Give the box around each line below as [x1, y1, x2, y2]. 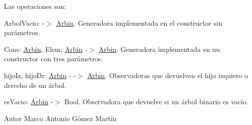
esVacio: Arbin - [4, 96, 53, 107]
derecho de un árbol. [4, 80, 66, 90]
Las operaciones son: [4, 1, 66, 11]
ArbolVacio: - [4, 17, 45, 28]
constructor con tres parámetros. [4, 53, 103, 64]
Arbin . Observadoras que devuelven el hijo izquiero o [87, 70, 248, 80]
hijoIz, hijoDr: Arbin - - [4, 70, 76, 80]
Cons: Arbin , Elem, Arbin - [4, 43, 87, 54]
